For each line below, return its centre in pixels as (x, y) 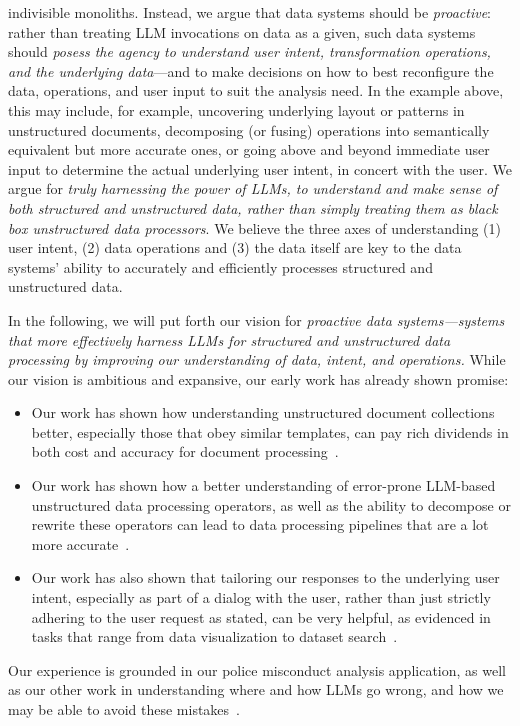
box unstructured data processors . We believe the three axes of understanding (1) (254, 227)
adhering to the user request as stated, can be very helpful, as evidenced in (261, 616)
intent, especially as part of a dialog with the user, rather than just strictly (261, 597)
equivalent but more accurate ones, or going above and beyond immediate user (249, 149)
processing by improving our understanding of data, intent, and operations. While (257, 359)
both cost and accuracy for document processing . (185, 451)
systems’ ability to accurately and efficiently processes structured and (220, 266)
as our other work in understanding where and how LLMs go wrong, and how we (256, 689)
